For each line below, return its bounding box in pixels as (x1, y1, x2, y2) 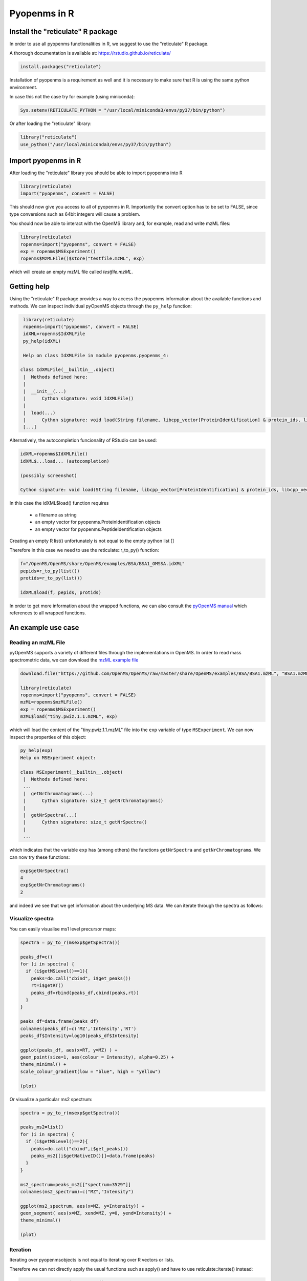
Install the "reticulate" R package (9, 27, 118, 36)
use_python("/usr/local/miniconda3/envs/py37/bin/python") (20, 141, 171, 147)
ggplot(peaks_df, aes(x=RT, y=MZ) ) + (20, 1047, 118, 1053)
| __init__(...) (23, 388, 67, 394)
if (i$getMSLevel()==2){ (26, 1139, 88, 1145)
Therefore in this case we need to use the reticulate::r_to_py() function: (9, 547, 159, 553)
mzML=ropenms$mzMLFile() (20, 699, 83, 705)
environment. (9, 84, 38, 90)
